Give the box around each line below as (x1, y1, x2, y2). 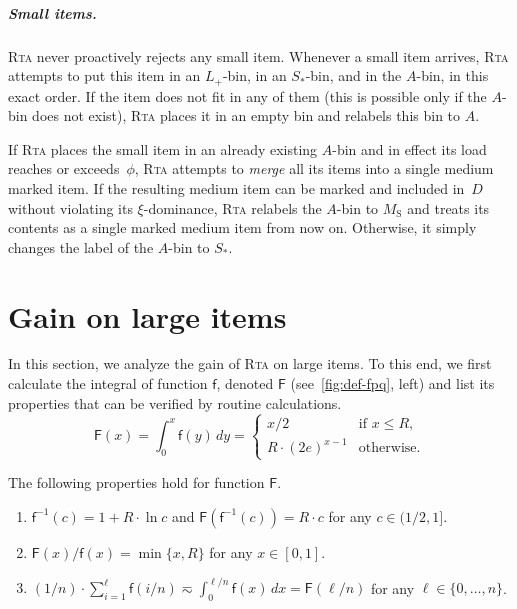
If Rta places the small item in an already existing (8, 138, 318, 159)
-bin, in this (416, 65, 489, 86)
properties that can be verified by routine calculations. (8, 392, 342, 413)
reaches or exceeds (8, 158, 120, 179)
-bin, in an (222, 65, 287, 86)
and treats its (407, 197, 490, 218)
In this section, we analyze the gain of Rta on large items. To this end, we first (8, 353, 492, 374)
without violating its (8, 197, 133, 218)
